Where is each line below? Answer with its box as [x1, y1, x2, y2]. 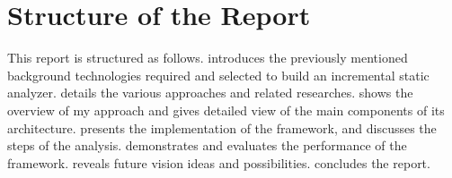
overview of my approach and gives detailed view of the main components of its [7, 100, 445, 119]
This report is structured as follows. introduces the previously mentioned [7, 48, 408, 67]
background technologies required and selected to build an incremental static [7, 65, 430, 84]
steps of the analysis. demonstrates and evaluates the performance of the [7, 136, 407, 155]
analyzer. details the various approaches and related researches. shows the [7, 83, 413, 102]
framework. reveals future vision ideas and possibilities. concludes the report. [7, 153, 430, 172]
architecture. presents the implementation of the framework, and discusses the [7, 118, 437, 137]
